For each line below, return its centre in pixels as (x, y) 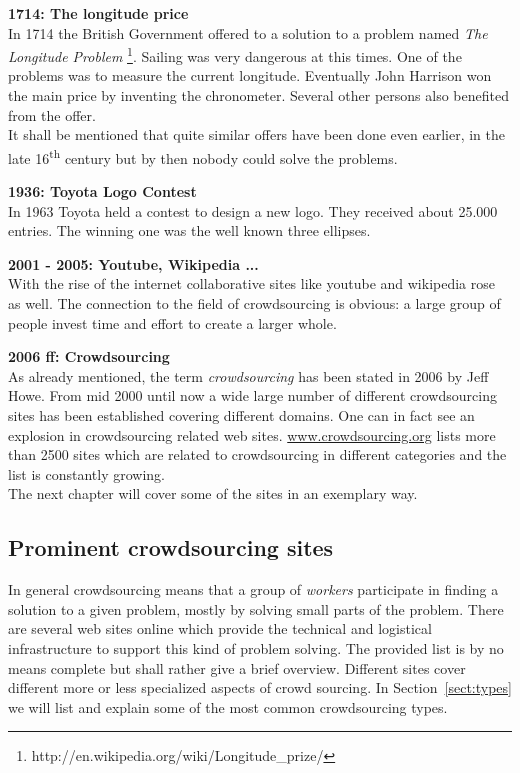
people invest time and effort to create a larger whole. (172, 322)
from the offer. (52, 114)
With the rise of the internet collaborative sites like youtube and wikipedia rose (251, 283)
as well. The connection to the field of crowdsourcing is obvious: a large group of (254, 303)
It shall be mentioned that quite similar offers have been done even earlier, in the (256, 134)
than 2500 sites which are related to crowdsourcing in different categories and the (257, 454)
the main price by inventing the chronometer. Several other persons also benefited (258, 95)
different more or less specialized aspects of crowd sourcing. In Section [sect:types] (260, 687)
